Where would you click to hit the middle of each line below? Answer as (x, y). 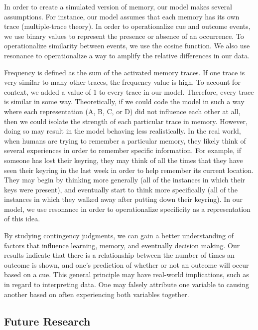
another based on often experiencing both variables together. (97, 294)
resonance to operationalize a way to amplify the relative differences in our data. (127, 55)
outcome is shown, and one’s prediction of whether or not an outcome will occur (127, 264)
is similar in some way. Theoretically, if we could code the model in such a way (124, 101)
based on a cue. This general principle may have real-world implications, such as (127, 274)
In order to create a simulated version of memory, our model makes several (118, 6)
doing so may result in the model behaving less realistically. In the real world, (123, 131)
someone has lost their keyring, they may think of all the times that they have (124, 160)
